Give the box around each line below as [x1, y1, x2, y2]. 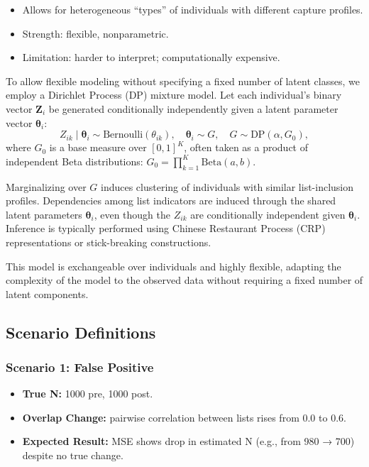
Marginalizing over [6, 179, 87, 194]
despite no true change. [22, 448, 123, 463]
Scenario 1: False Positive [6, 358, 154, 375]
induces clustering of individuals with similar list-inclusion [101, 179, 354, 194]
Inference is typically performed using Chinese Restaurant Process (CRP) [6, 221, 326, 236]
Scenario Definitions [6, 321, 156, 343]
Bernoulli [103, 130, 143, 141]
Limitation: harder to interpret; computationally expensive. [22, 50, 280, 65]
